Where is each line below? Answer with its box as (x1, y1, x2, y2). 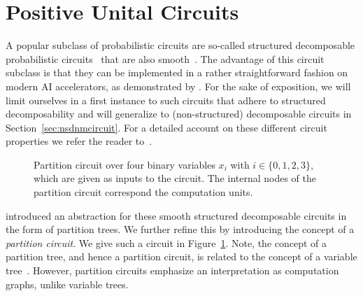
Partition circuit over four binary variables (34, 157, 215, 171)
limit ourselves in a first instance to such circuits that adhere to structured (6, 92, 326, 107)
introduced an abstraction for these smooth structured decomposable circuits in (6, 208, 347, 223)
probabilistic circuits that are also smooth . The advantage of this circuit (6, 51, 325, 66)
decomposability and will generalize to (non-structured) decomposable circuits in (6, 106, 352, 121)
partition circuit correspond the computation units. (34, 185, 253, 199)
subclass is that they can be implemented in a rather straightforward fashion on (6, 65, 348, 80)
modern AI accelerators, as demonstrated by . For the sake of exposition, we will (6, 78, 351, 93)
